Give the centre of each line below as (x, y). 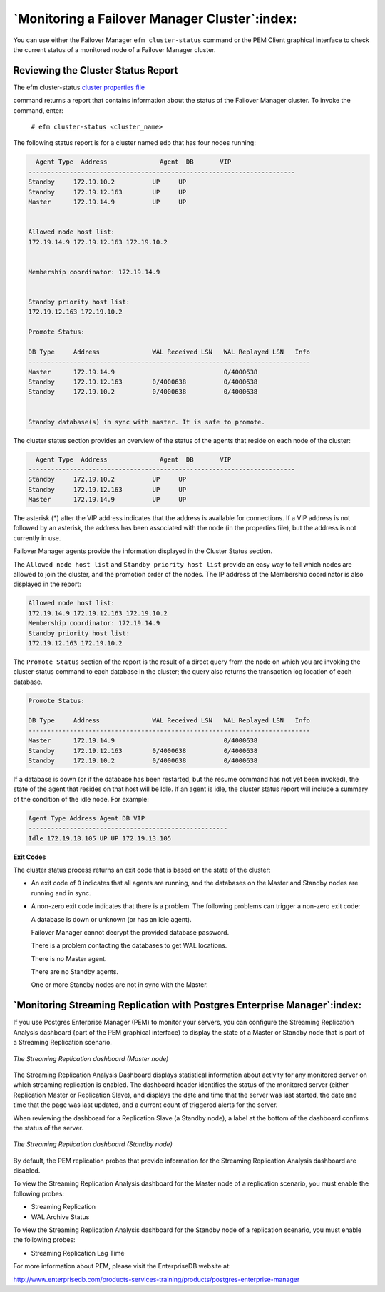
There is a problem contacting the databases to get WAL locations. (129, 945)
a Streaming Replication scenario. (62, 1043)
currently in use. (37, 538)
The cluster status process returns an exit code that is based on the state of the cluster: (142, 870)
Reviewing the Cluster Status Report (96, 70)
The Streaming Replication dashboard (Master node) (91, 1058)
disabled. (27, 1171)
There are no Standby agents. (75, 972)
